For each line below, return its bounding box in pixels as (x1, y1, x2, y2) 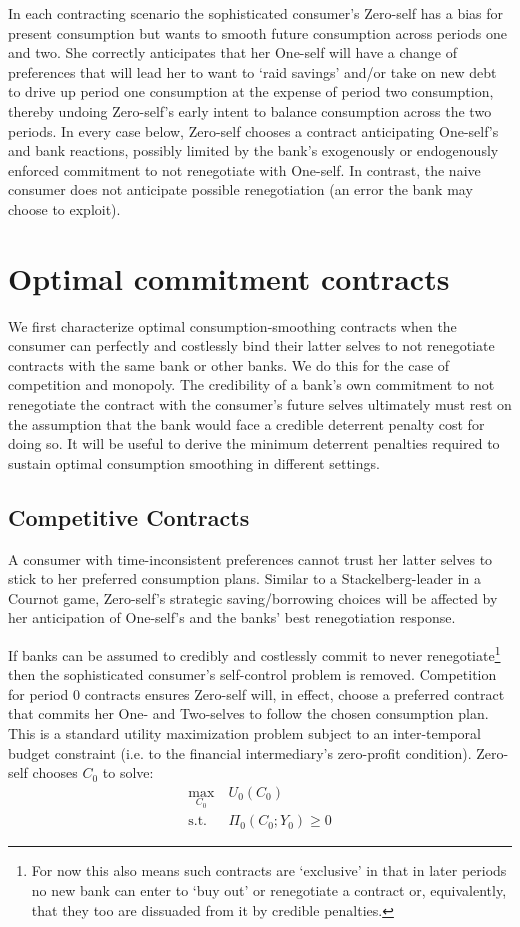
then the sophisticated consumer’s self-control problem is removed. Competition (8, 664, 497, 685)
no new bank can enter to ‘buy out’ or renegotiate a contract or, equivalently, (31, 880, 507, 901)
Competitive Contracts (8, 501, 250, 532)
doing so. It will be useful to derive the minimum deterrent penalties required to (8, 433, 500, 454)
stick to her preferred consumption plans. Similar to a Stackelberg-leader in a (8, 568, 482, 589)
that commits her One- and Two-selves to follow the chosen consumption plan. (8, 703, 489, 724)
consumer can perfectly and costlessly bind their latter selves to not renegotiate (8, 335, 495, 356)
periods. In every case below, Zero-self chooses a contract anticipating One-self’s (8, 120, 499, 141)
